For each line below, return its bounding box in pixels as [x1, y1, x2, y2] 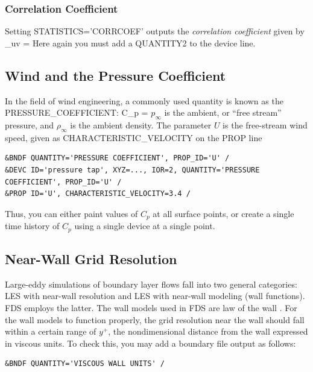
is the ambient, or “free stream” [164, 106, 282, 119]
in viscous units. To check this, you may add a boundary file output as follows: [5, 336, 296, 349]
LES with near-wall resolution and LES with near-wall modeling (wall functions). [5, 289, 305, 302]
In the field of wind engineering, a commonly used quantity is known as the [5, 94, 283, 107]
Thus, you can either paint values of [5, 207, 138, 219]
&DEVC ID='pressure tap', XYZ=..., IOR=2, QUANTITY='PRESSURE [5, 165, 260, 174]
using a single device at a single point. [74, 219, 215, 232]
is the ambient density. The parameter [70, 119, 212, 131]
